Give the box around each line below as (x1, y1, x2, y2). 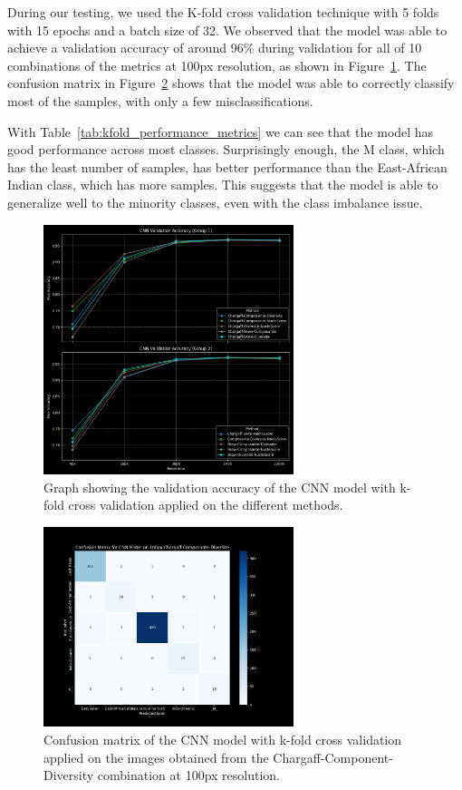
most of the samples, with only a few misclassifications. (7, 91, 313, 110)
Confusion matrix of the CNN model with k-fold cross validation (43, 729, 402, 748)
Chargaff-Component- (273, 747, 393, 766)
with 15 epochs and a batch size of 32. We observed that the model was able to (7, 20, 448, 39)
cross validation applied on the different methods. (68, 495, 343, 514)
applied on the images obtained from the (43, 747, 269, 766)
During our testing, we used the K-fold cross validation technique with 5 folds (7, 3, 439, 21)
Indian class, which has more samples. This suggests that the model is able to (7, 175, 438, 194)
